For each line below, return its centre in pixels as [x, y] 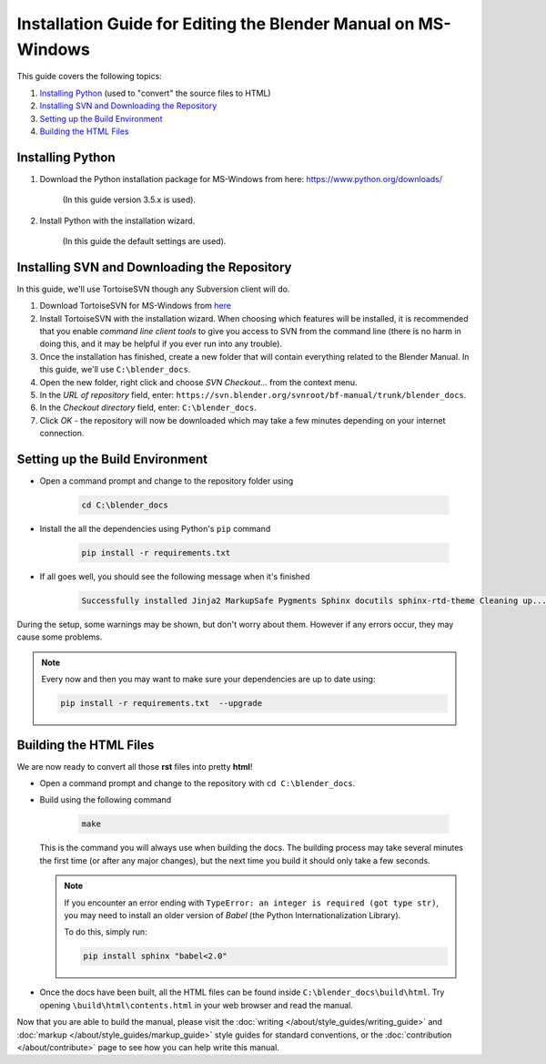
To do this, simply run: [106, 932]
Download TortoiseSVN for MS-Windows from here [136, 306]
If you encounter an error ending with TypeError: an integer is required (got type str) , [252, 903]
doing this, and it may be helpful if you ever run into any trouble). [161, 344]
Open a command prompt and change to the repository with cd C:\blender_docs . [197, 783]
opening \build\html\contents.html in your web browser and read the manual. [197, 1005]
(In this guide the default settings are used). [144, 240]
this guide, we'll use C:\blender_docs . [115, 370]
